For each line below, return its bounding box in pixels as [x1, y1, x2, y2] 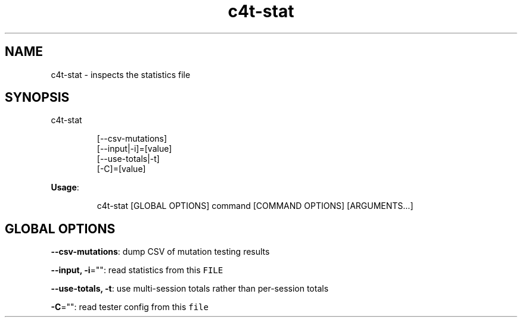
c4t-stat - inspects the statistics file [51, 69, 191, 80]
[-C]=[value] [97, 164, 146, 174]
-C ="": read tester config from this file [51, 302, 209, 312]
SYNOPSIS [5, 90, 70, 105]
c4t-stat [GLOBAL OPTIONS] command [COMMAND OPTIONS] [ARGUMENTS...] [97, 201, 414, 211]
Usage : [51, 182, 79, 193]
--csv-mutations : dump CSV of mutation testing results [51, 246, 270, 257]
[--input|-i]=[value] [97, 143, 172, 154]
